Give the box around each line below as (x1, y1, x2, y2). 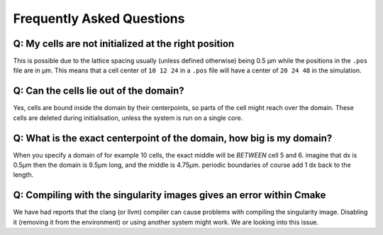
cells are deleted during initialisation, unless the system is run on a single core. (13, 114, 243, 122)
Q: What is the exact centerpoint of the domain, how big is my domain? (13, 132, 333, 144)
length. (13, 170, 34, 179)
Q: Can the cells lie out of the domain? (13, 85, 184, 97)
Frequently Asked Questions (13, 11, 185, 26)
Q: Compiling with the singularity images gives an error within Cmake (13, 189, 326, 202)
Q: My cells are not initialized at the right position (13, 38, 235, 50)
